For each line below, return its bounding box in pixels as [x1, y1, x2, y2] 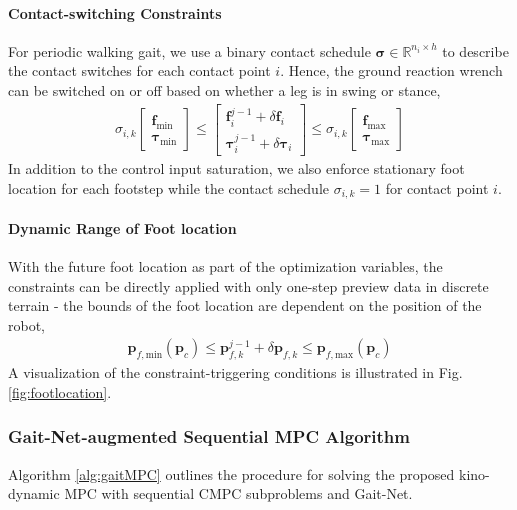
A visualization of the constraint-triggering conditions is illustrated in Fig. [8, 362, 463, 383]
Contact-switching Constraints [8, 2, 222, 23]
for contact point [385, 177, 489, 198]
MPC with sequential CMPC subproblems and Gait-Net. [64, 483, 413, 504]
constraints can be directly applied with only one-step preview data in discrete [8, 275, 489, 296]
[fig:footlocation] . [8, 381, 112, 402]
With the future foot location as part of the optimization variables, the [8, 255, 443, 276]
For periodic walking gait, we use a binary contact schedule [8, 40, 371, 61]
